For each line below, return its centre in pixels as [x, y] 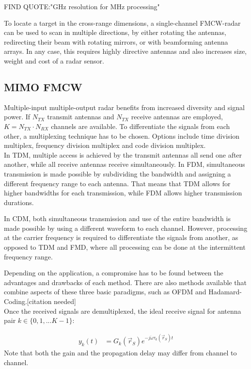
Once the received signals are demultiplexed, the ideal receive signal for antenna [123, 311]
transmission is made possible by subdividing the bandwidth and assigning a [118, 173]
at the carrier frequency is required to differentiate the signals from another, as [121, 237]
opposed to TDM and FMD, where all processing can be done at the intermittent [125, 247]
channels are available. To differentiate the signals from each [141, 126]
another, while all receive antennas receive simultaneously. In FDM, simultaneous [125, 164]
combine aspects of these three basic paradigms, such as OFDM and [105, 292]
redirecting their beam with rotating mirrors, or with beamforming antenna [116, 41]
